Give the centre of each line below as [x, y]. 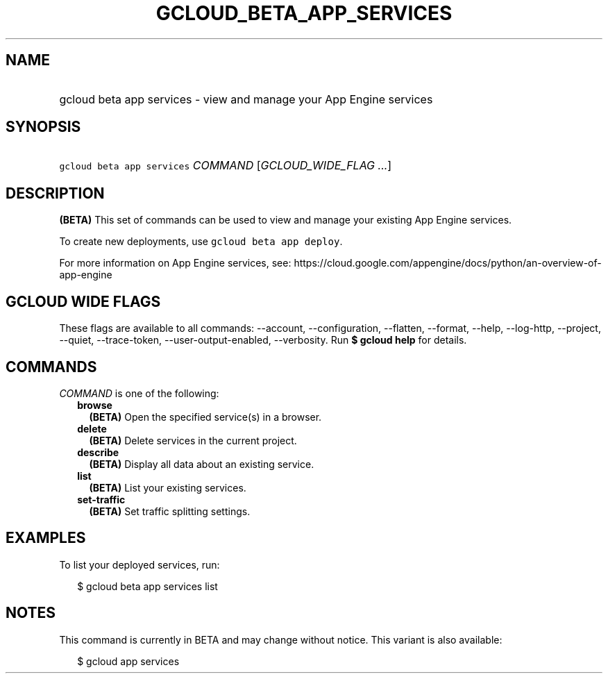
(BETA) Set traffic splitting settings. [170, 511]
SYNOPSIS [43, 127]
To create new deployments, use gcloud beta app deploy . [201, 242]
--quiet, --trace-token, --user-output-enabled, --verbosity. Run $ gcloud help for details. [263, 340]
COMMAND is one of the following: [139, 393]
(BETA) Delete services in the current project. [193, 440]
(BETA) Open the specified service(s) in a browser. [205, 417]
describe [98, 452]
